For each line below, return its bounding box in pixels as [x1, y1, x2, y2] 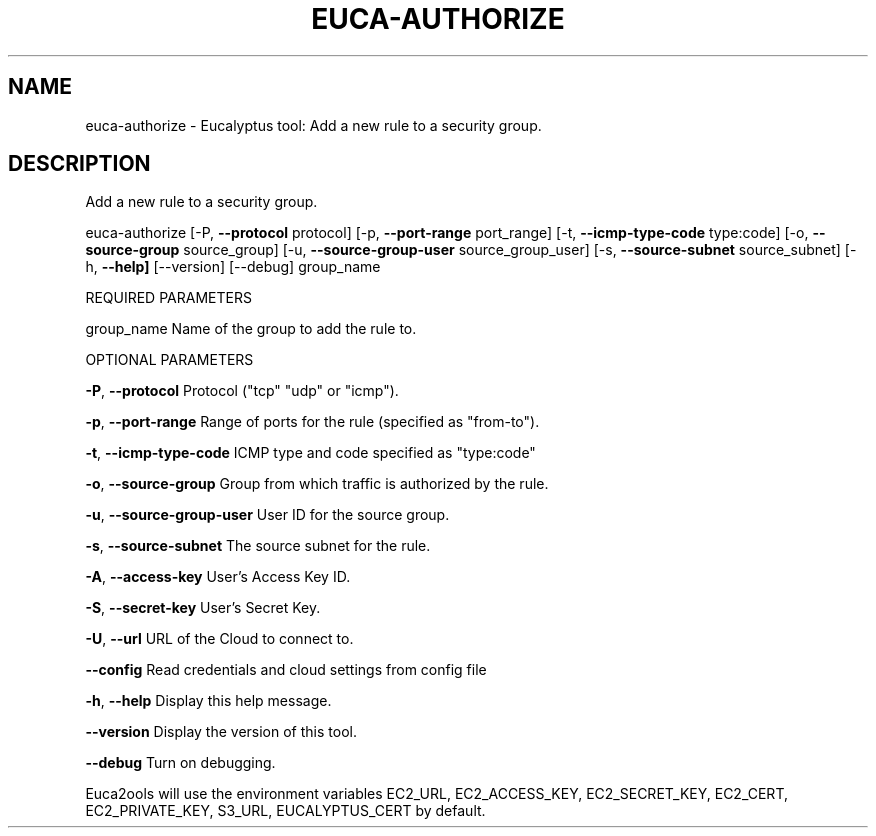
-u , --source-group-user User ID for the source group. [85, 506, 450, 524]
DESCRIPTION [8, 151, 151, 177]
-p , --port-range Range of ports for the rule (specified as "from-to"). [85, 413, 540, 431]
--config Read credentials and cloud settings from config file [85, 661, 487, 679]
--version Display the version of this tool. [85, 723, 357, 741]
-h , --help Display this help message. [85, 692, 332, 710]
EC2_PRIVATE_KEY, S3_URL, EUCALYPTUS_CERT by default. [85, 802, 486, 820]
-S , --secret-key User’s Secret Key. [85, 599, 321, 617]
